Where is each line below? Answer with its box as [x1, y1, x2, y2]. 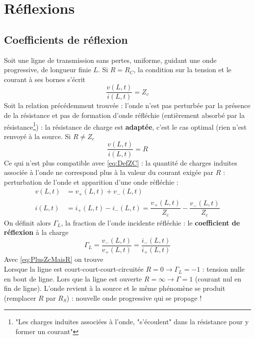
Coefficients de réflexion [4, 31, 128, 47]
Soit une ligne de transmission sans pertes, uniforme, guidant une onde [4, 55, 217, 65]
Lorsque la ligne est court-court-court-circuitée [4, 264, 144, 274]
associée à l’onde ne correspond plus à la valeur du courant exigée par [4, 167, 214, 177]
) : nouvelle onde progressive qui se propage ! [66, 292, 202, 303]
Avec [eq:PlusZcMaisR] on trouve [4, 254, 103, 264]
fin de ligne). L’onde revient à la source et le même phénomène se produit [4, 283, 226, 293]
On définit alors [4, 217, 51, 227]
